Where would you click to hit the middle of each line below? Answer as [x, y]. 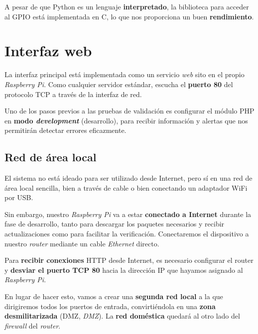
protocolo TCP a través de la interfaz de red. [73, 94]
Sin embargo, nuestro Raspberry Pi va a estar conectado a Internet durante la [128, 214]
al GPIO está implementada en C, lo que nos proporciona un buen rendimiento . [129, 16]
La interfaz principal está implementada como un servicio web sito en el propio [125, 74]
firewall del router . [33, 325]
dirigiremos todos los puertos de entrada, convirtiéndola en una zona [110, 306]
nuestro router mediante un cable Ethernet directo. [82, 243]
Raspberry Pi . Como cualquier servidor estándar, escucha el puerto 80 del [119, 84]
